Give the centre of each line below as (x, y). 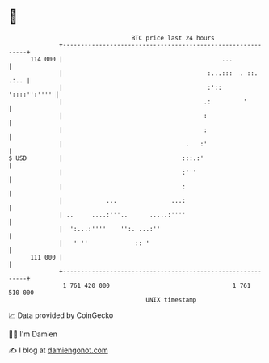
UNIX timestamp (171, 300)
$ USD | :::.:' (106, 158)
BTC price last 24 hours (173, 38)
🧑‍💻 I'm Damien (33, 334)
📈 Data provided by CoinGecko (61, 315)
